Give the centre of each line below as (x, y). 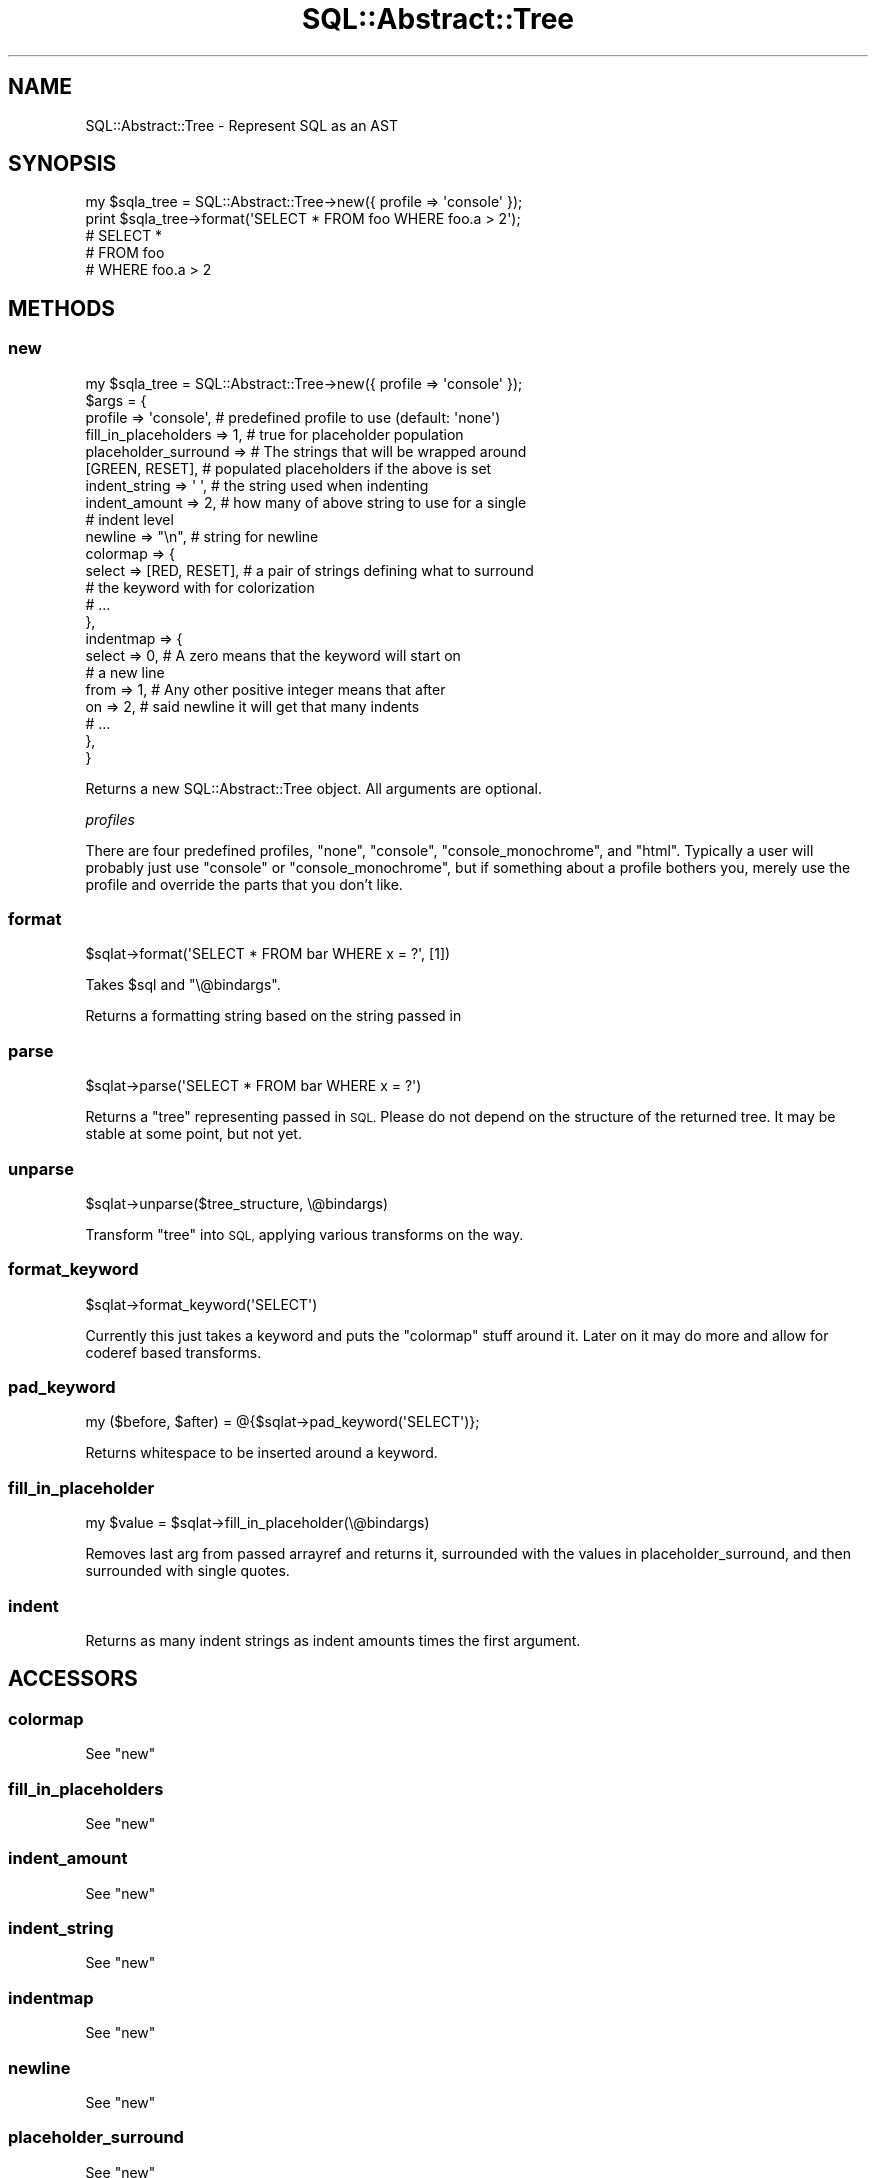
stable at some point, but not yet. (193, 1134)
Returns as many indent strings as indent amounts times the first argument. (333, 1640)
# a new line (125, 672)
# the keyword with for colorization (200, 587)
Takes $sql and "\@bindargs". (183, 985)
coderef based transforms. (173, 1352)
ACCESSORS (73, 1679)
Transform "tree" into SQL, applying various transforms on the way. (304, 1234)
